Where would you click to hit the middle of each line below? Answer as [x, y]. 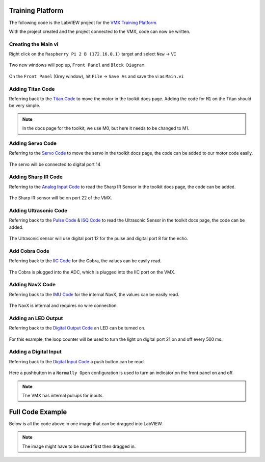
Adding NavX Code [32, 285]
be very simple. [25, 106]
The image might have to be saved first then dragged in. [79, 446]
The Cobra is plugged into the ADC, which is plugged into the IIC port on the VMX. [92, 272]
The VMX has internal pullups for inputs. [63, 396]
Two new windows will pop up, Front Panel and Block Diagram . [77, 65]
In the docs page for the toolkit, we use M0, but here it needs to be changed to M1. [106, 128]
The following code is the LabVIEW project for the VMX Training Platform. [83, 23]
